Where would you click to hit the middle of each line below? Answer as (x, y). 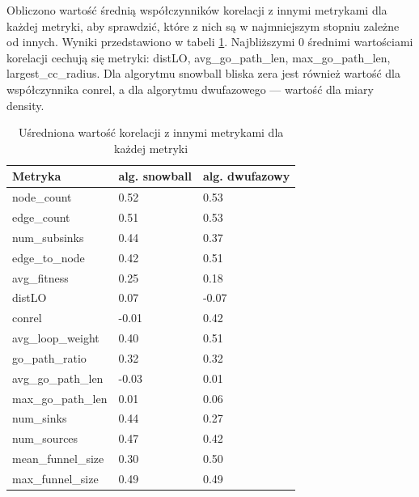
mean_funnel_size (58, 459)
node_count (42, 197)
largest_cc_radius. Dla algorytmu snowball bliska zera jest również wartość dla (203, 73)
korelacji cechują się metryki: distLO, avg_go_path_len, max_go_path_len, (199, 57)
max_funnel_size (55, 478)
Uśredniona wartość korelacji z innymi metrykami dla (151, 132)
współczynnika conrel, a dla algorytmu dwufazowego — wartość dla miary (190, 89)
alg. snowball (155, 176)
